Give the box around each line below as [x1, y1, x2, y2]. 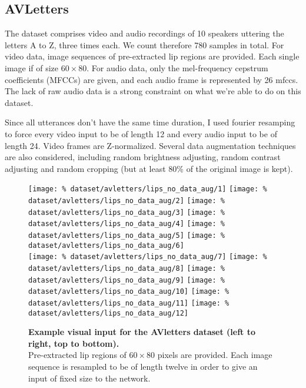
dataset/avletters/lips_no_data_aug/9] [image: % [28, 276, 225, 284]
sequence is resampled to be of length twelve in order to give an [28, 360, 258, 372]
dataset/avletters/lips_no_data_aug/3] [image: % [28, 208, 225, 217]
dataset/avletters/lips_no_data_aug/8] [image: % [28, 264, 225, 273]
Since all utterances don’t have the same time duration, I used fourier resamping [5, 116, 295, 128]
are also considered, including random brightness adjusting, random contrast [5, 151, 281, 163]
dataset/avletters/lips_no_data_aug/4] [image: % [28, 220, 225, 228]
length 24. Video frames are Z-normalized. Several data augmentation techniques [5, 139, 296, 151]
